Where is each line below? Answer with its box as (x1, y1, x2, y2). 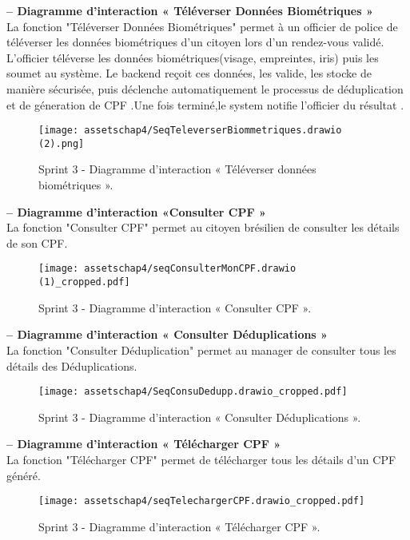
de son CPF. (6, 234, 68, 251)
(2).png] (38, 137, 85, 149)
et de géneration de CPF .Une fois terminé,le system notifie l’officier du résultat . (6, 96, 404, 113)
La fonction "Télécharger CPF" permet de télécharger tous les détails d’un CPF (6, 451, 396, 467)
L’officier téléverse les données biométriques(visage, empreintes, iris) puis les (6, 49, 379, 66)
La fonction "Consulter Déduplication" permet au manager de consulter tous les (6, 341, 396, 358)
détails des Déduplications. (6, 357, 137, 374)
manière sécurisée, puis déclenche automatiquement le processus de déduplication (6, 80, 404, 97)
